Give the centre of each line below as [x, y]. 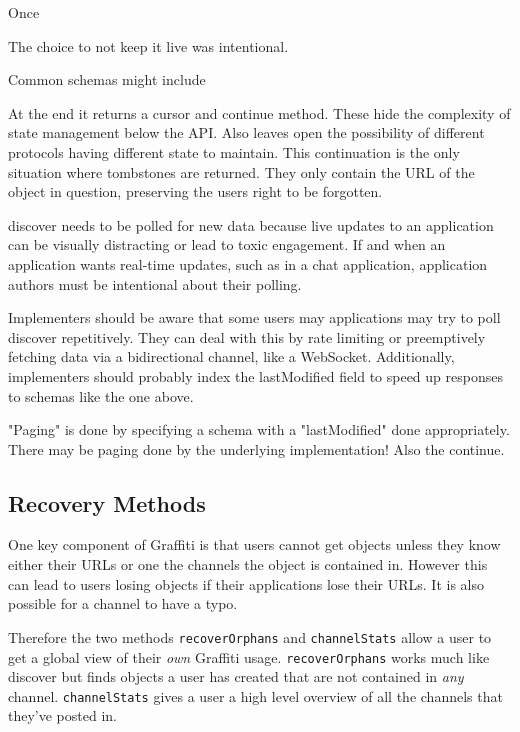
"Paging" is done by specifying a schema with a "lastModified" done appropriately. [259, 429]
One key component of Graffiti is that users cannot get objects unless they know [254, 544]
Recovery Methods [107, 502]
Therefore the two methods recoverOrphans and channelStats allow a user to [250, 636]
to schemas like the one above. [101, 395]
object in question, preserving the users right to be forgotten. [195, 191]
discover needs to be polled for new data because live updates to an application [251, 224]
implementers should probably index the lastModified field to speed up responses [255, 375]
